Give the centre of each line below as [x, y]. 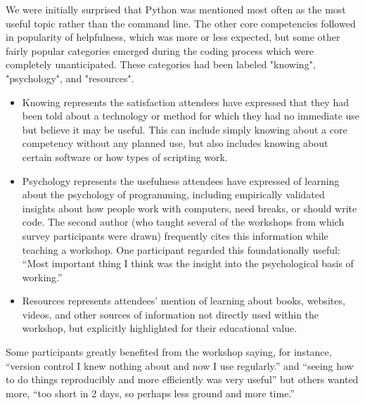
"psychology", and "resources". [70, 78]
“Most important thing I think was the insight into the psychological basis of [188, 263]
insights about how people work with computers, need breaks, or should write [190, 208]
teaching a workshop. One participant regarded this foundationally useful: [181, 249]
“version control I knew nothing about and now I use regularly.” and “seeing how [180, 365]
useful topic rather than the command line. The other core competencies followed [181, 23]
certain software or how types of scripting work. [125, 156]
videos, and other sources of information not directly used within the [171, 314]
